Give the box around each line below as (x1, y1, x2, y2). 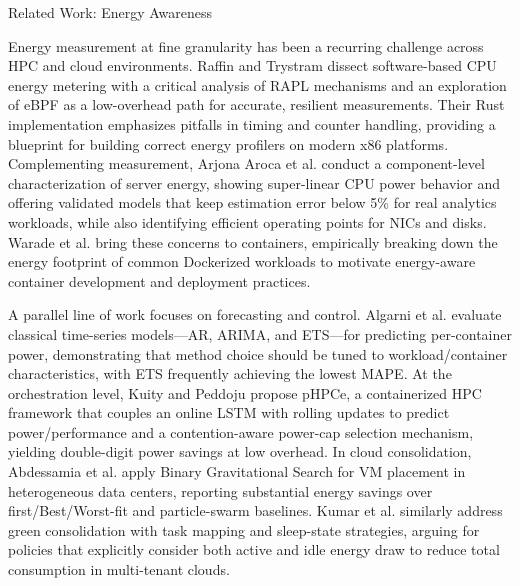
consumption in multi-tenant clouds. (8, 559, 230, 580)
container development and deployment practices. (8, 270, 311, 291)
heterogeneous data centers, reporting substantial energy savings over (8, 480, 433, 501)
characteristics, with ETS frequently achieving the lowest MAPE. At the (8, 363, 452, 384)
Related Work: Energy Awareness (8, 2, 213, 22)
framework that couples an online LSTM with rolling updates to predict (8, 402, 450, 423)
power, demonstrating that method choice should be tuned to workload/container (8, 343, 508, 364)
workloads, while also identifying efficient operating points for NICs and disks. (8, 211, 487, 232)
